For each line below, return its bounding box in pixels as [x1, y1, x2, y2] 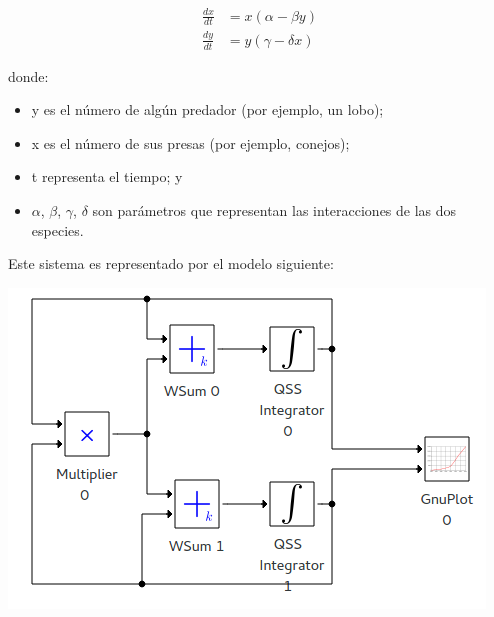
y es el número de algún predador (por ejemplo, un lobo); [31, 99, 384, 120]
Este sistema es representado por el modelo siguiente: [8, 253, 334, 274]
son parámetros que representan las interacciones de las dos [92, 199, 457, 220]
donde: [8, 65, 49, 86]
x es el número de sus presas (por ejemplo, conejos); [31, 132, 350, 153]
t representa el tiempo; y [31, 166, 183, 187]
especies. [31, 219, 84, 240]
